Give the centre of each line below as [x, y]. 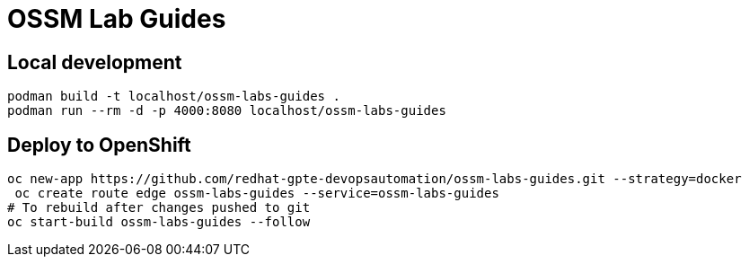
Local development [95, 62]
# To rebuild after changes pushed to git [159, 208]
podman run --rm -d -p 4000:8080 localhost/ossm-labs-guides [227, 111]
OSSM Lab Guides [117, 19]
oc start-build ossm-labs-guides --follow [159, 222]
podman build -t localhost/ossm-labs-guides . [174, 97]
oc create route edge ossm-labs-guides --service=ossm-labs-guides [257, 194]
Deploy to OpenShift [99, 145]
